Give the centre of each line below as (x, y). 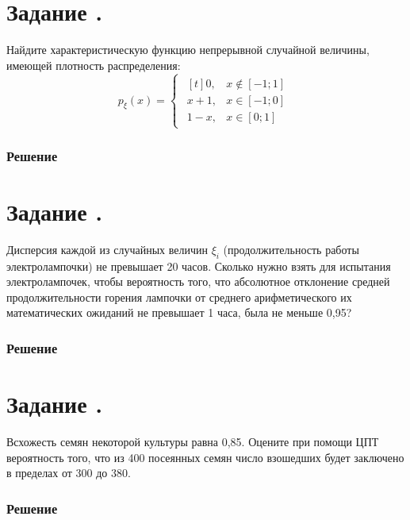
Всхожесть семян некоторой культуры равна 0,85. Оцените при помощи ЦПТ (193, 442)
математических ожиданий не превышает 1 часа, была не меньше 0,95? (179, 312)
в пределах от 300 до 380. (69, 473)
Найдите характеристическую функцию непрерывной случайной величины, (188, 50)
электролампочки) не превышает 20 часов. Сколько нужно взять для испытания (199, 266)
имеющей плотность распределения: (94, 65)
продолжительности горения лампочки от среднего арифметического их (179, 297)
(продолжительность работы (291, 249)
